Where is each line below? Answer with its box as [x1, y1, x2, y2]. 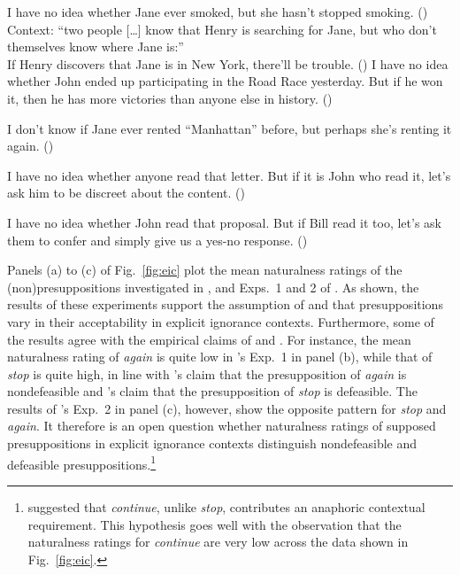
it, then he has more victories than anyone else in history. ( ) [7, 89, 333, 107]
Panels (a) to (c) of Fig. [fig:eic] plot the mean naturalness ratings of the [7, 260, 402, 279]
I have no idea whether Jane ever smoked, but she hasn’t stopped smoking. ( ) [7, 3, 428, 20]
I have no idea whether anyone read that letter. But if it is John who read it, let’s [7, 166, 451, 184]
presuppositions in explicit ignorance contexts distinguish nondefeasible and [7, 434, 418, 453]
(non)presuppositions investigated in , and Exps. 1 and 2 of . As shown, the [7, 277, 419, 296]
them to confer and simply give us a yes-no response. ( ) [7, 230, 308, 249]
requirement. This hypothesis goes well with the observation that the [27, 515, 402, 533]
